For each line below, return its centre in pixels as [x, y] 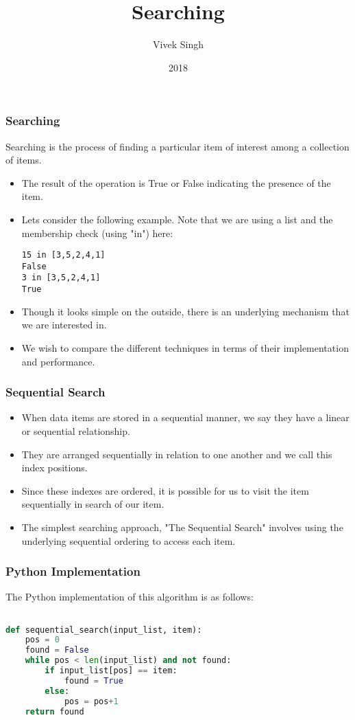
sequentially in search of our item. [93, 504]
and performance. [58, 361]
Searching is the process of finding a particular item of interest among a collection [177, 146]
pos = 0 [42, 640]
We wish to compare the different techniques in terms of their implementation [185, 347]
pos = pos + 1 [91, 701]
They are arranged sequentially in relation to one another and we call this [177, 454]
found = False [57, 650]
